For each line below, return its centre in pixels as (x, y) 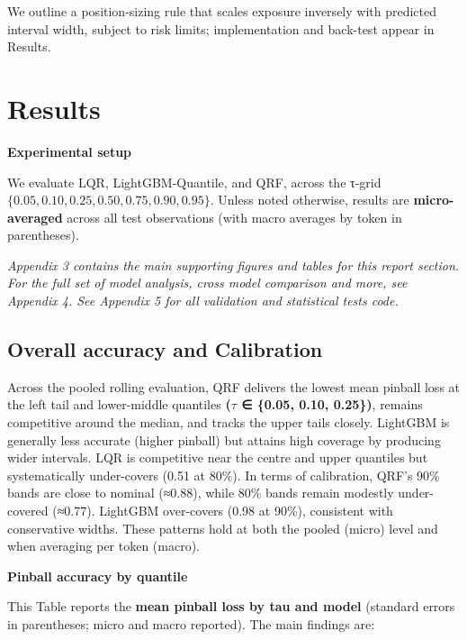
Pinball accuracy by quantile (98, 576)
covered (28, 511)
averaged (35, 217)
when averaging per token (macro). (104, 546)
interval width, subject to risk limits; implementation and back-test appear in (221, 28)
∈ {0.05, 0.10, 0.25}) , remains (332, 404)
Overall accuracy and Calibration (165, 349)
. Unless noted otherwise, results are (310, 200)
